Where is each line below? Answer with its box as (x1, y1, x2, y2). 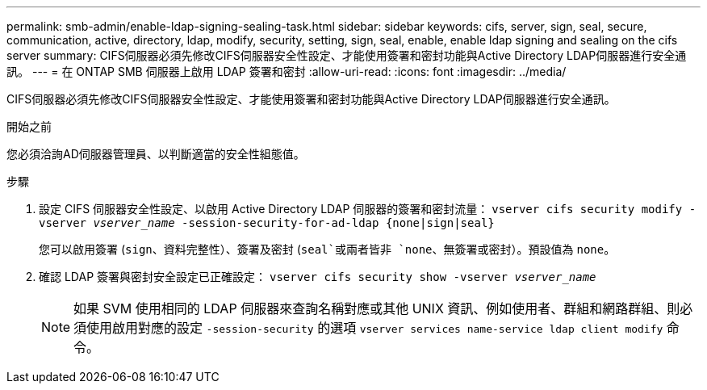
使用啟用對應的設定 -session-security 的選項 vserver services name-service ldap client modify (86, 320, 663, 336)
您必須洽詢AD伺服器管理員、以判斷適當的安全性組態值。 (6, 147, 305, 161)
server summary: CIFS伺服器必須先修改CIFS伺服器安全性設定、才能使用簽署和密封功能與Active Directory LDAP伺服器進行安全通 (6, 48, 687, 62)
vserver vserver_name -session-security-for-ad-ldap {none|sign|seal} (39, 216, 495, 229)
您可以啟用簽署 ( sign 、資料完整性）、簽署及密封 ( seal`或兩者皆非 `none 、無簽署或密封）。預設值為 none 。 (39, 242, 616, 256)
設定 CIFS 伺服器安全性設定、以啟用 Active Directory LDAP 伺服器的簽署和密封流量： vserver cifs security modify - (39, 202, 697, 216)
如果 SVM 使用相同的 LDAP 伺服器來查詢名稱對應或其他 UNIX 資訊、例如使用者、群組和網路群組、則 (73, 300, 680, 317)
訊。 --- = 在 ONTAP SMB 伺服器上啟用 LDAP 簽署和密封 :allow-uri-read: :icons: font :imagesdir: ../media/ (6, 65, 567, 78)
